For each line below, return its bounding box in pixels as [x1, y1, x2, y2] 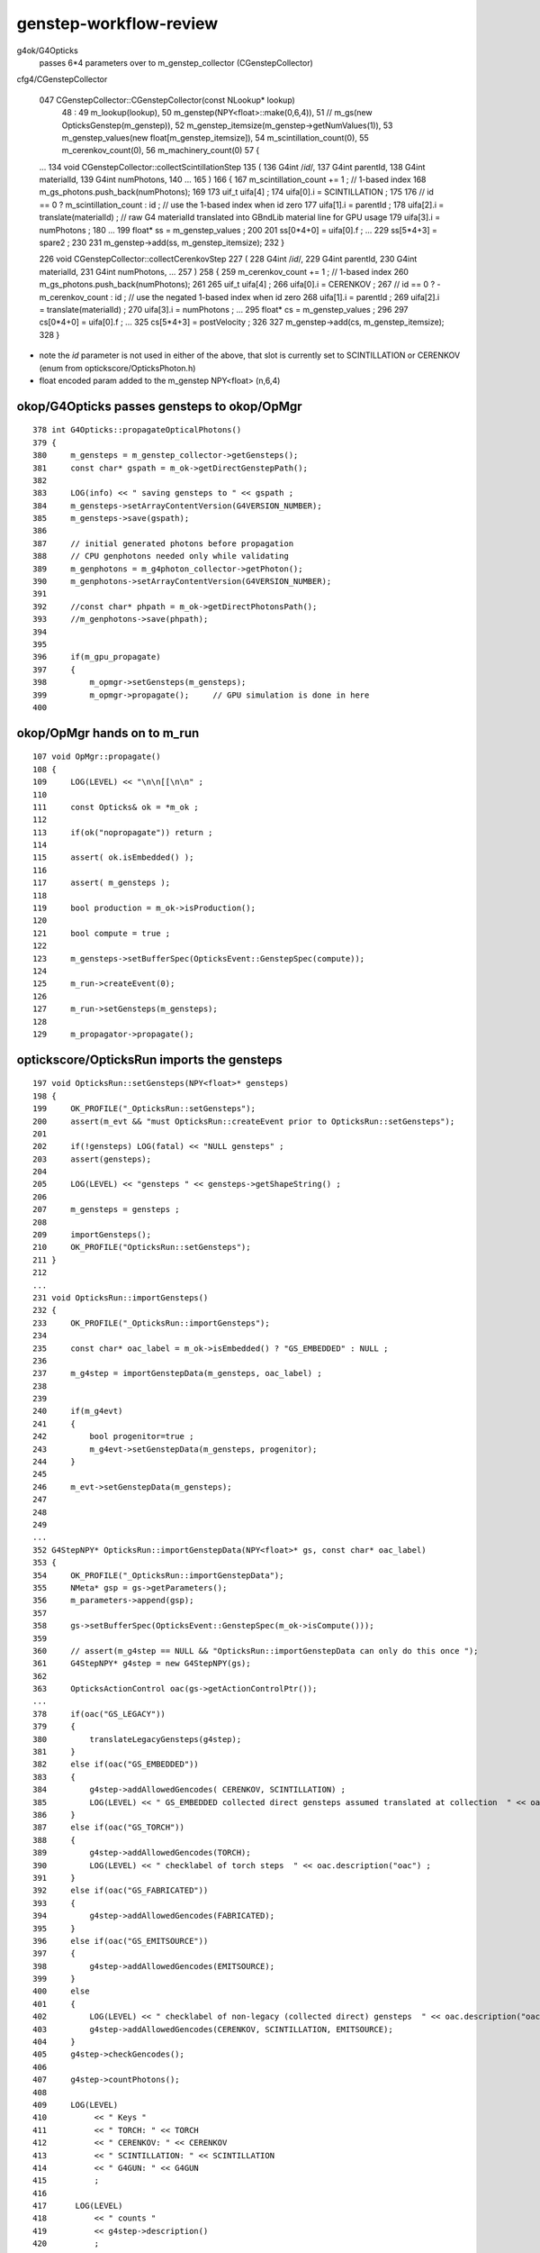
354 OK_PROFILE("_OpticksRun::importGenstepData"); [32, 1570, 284, 1581]
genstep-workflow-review [16, 14, 219, 33]
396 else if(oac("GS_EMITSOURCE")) [32, 1936, 209, 1946]
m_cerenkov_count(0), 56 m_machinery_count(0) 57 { [61, 145, 260, 156]
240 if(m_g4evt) [32, 1406, 123, 1417]
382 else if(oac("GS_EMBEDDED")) [32, 1759, 200, 1770]
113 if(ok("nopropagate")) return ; [32, 827, 213, 837]
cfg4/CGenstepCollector [16, 74, 108, 85]
